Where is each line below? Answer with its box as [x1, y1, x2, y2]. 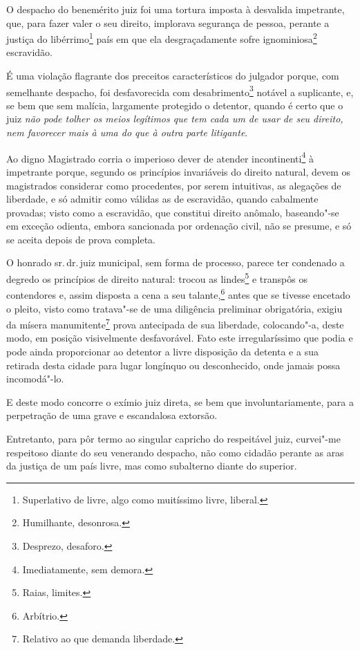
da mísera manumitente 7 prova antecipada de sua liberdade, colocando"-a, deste [6, 315, 344, 331]
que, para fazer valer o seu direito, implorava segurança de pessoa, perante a [6, 15, 330, 30]
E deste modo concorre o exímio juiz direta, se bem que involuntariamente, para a [6, 394, 354, 409]
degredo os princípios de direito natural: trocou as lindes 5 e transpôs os [6, 270, 307, 286]
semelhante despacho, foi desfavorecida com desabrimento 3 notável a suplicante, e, [6, 82, 354, 99]
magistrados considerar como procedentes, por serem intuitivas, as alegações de [6, 178, 341, 192]
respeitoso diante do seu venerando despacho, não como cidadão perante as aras [6, 445, 344, 459]
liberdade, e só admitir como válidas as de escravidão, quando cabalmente [6, 192, 319, 206]
